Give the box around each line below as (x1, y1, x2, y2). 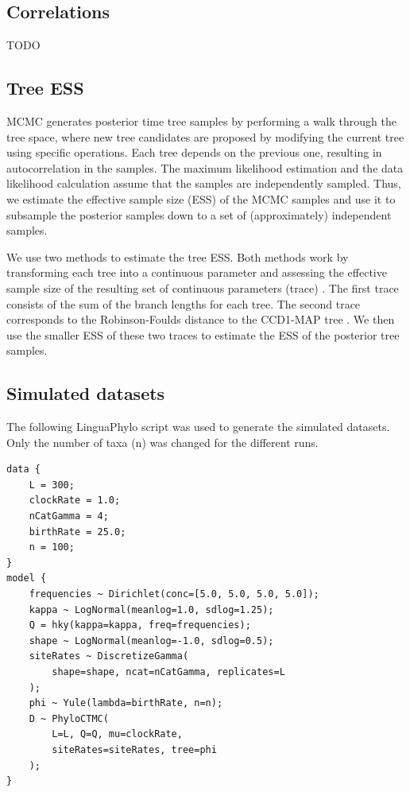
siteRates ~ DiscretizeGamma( (29, 650, 189, 662)
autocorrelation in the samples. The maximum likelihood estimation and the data (6, 159, 404, 176)
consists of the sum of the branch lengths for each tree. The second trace (6, 295, 361, 312)
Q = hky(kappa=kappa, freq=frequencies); (29, 619, 251, 631)
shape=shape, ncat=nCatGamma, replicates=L (52, 666, 285, 678)
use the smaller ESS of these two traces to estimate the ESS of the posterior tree (6, 326, 400, 343)
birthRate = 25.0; (29, 526, 126, 538)
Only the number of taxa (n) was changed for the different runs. (6, 433, 319, 450)
